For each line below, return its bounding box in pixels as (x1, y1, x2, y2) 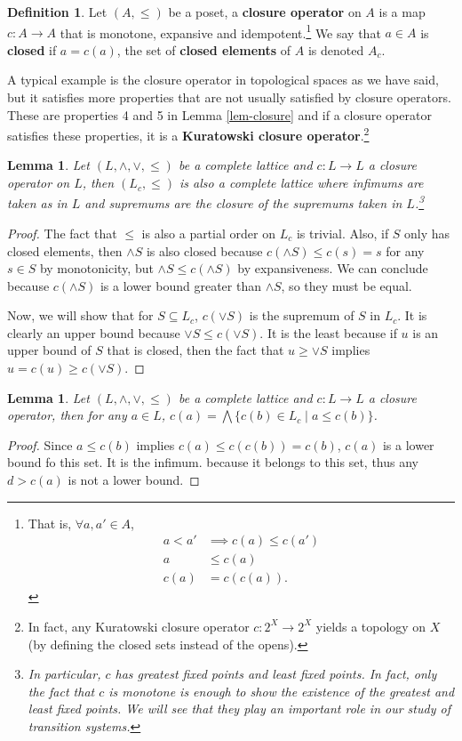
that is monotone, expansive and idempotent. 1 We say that (60, 20, 381, 42)
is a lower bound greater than (100, 276, 261, 294)
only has (404, 223, 450, 242)
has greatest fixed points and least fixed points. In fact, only (115, 664, 437, 683)
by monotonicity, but (39, 259, 154, 278)
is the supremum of (249, 306, 354, 325)
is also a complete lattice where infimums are (179, 173, 424, 192)
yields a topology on (315, 616, 426, 635)
